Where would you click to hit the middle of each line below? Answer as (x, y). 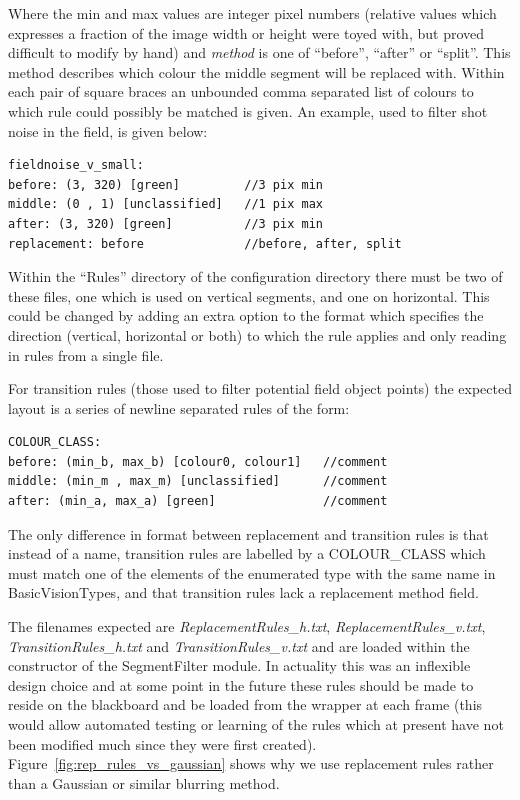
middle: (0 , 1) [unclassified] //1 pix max (165, 204)
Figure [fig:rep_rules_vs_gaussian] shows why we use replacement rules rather (251, 763)
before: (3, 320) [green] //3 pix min (165, 184)
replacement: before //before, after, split (205, 243)
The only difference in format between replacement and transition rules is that (248, 533)
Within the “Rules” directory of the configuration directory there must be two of (255, 276)
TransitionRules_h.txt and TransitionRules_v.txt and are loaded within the (239, 645)
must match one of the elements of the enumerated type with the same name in (252, 572)
